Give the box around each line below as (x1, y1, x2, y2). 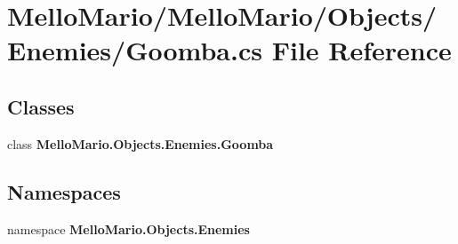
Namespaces (7, 177, 121, 205)
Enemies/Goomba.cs (7, 32, 262, 68)
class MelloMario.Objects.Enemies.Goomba (7, 134, 274, 153)
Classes (7, 92, 75, 120)
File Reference (271, 32, 452, 68)
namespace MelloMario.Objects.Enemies (7, 219, 250, 238)
